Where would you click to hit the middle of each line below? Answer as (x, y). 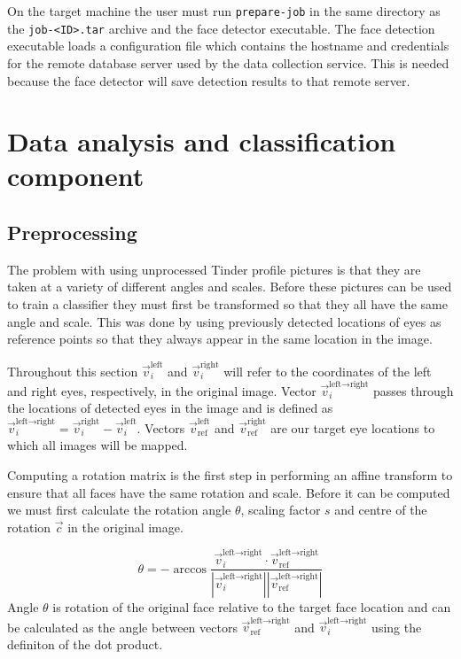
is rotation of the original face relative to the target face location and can (252, 606)
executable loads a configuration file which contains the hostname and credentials (228, 46)
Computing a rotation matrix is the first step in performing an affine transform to (230, 474)
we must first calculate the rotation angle (119, 510)
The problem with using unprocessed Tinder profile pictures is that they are (214, 269)
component (76, 176)
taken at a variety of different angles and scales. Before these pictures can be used (230, 287)
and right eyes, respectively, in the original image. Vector (162, 390)
